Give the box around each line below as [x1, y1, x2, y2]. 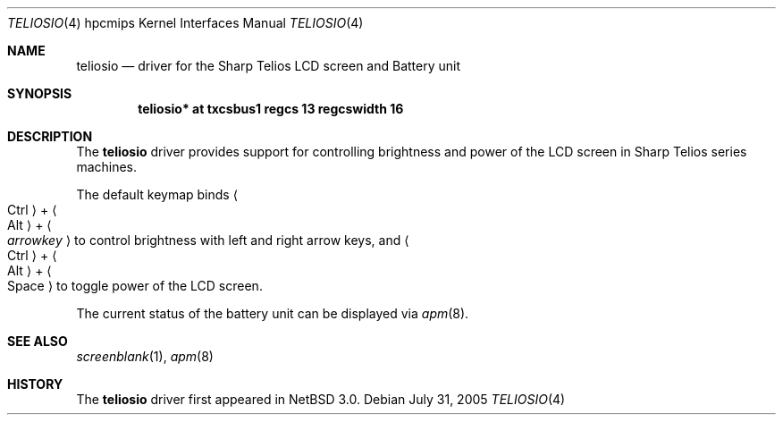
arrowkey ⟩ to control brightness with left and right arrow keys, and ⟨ [7, 232, 409, 248]
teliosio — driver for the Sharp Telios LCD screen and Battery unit [76, 58, 461, 73]
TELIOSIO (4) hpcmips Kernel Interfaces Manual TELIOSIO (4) [7, 15, 364, 30]
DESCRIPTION [7, 129, 93, 144]
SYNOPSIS [7, 86, 72, 101]
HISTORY [7, 376, 63, 392]
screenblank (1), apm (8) [76, 349, 214, 364]
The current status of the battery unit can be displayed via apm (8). [76, 306, 469, 321]
